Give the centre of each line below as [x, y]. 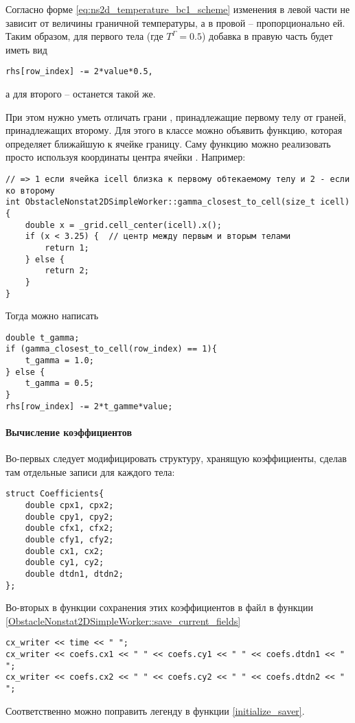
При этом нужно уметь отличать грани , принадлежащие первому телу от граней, [176, 116]
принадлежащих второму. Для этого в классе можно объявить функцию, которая [174, 130]
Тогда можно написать [52, 315]
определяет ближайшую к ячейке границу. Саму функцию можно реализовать [168, 143]
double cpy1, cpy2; [69, 517]
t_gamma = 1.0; [59, 361]
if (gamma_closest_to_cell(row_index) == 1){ [111, 349]
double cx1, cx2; [65, 551]
